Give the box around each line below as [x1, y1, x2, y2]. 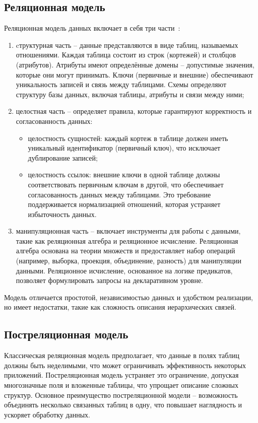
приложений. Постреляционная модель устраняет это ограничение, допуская [4, 370, 239, 380]
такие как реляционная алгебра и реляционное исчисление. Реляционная [16, 235, 238, 246]
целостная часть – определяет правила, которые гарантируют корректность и [16, 106, 252, 116]
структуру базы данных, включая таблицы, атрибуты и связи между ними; [16, 89, 244, 99]
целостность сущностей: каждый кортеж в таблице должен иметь [28, 132, 228, 143]
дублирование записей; [28, 152, 98, 163]
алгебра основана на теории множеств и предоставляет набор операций [16, 245, 235, 256]
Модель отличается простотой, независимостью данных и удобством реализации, [4, 292, 253, 302]
